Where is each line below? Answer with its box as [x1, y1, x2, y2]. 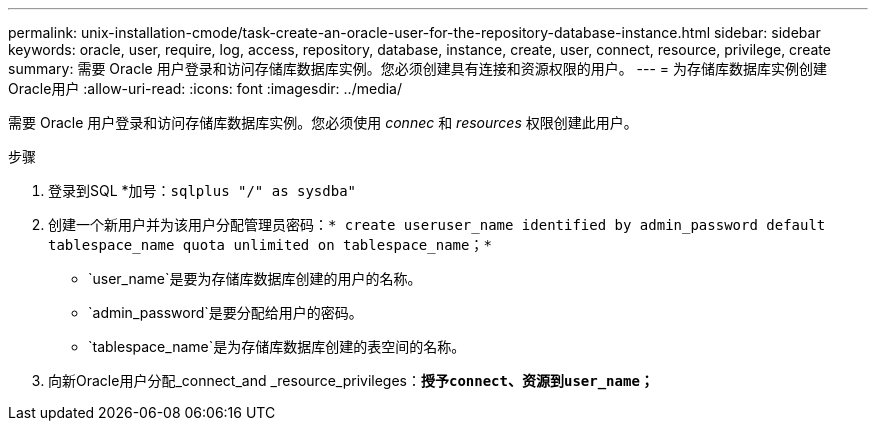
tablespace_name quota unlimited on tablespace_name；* [48, 237, 492, 253]
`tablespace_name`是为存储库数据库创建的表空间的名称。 [88, 338, 466, 355]
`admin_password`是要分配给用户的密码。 [88, 304, 363, 321]
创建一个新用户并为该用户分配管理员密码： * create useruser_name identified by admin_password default [48, 216, 826, 233]
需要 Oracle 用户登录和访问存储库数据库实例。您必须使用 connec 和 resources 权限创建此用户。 [8, 114, 638, 131]
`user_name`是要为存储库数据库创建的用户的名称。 [88, 270, 422, 287]
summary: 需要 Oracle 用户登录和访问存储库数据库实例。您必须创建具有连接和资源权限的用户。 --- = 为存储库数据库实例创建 [8, 60, 828, 77]
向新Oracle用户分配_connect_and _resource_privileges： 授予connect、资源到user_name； [48, 372, 654, 389]
